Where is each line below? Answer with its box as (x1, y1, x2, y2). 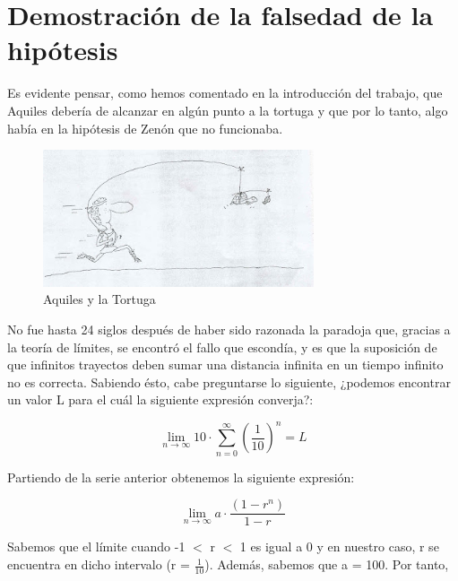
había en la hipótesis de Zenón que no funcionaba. (7, 118, 283, 137)
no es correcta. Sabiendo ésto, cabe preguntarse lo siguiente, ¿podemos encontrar (7, 372, 451, 391)
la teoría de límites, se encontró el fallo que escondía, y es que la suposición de (7, 337, 437, 356)
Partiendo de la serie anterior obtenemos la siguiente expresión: (7, 467, 355, 486)
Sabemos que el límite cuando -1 (7, 537, 186, 556)
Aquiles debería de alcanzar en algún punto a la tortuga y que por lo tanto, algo (7, 100, 448, 119)
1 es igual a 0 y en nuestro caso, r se (239, 537, 439, 556)
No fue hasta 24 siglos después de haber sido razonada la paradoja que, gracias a (7, 319, 451, 338)
